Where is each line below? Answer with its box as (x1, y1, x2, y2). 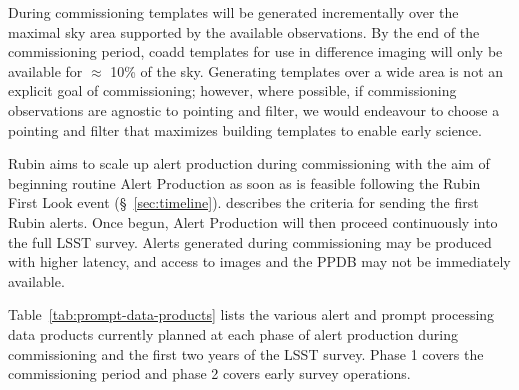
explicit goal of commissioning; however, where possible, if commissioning (8, 80, 457, 101)
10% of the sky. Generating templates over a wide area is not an (110, 60, 504, 81)
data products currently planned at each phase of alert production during (8, 323, 459, 344)
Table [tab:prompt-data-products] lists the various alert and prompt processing (8, 304, 495, 325)
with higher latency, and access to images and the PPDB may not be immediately (8, 251, 511, 272)
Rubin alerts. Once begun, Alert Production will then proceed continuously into (8, 211, 498, 232)
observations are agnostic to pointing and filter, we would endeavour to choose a (8, 99, 500, 120)
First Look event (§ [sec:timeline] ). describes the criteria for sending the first (8, 192, 479, 213)
